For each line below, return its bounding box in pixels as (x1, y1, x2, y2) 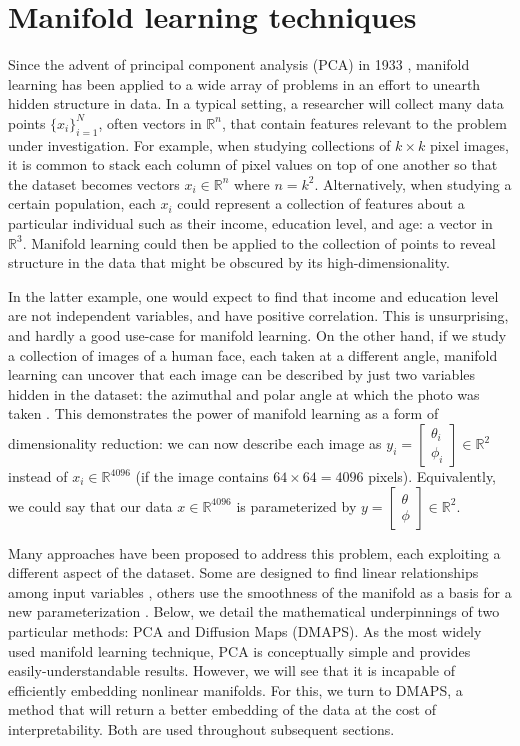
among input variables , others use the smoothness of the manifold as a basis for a (8, 581, 512, 602)
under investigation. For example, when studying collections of (8, 134, 391, 155)
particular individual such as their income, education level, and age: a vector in (8, 213, 493, 234)
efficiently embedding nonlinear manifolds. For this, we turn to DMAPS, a (8, 679, 463, 700)
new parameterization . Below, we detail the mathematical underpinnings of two (8, 601, 500, 622)
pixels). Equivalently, (368, 466, 497, 487)
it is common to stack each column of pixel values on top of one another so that (8, 154, 498, 175)
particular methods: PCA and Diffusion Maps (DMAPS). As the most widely (8, 620, 482, 641)
